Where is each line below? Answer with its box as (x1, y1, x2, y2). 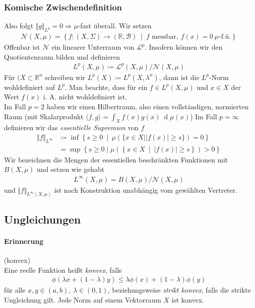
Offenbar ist (4, 42, 40, 52)
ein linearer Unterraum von (51, 42, 134, 52)
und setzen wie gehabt (37, 164, 105, 174)
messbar (151, 33, 177, 41)
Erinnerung (4, 235, 44, 246)
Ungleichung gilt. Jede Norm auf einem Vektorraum (4, 294, 161, 305)
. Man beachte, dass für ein (64, 81, 147, 92)
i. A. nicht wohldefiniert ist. (43, 91, 127, 102)
